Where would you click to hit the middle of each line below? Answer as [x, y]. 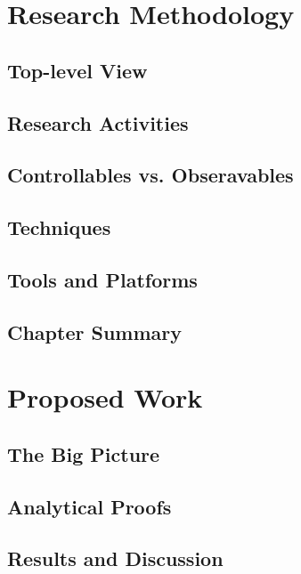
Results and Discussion [115, 558]
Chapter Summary [94, 331]
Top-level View [77, 70]
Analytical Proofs [89, 506]
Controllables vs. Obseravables [150, 175]
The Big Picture [84, 453]
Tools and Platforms [102, 279]
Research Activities [98, 122]
